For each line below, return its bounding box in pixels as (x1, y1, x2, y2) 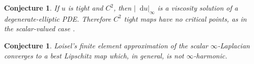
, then (113, 3, 132, 13)
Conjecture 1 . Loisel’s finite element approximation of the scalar (4, 40, 208, 50)
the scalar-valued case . (4, 23, 75, 34)
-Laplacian (217, 40, 250, 50)
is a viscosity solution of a (157, 3, 238, 13)
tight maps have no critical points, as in (123, 13, 247, 24)
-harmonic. (193, 50, 227, 60)
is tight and (68, 3, 103, 13)
